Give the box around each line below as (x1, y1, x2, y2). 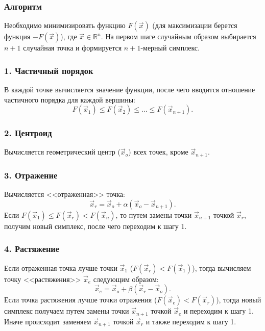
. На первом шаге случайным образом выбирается (101, 31, 256, 42)
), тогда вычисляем (192, 262, 251, 273)
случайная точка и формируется (23, 42, 122, 53)
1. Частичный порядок (4, 64, 93, 77)
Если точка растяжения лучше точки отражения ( (4, 294, 157, 305)
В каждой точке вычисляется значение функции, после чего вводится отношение (4, 84, 255, 95)
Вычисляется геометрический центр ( (4, 146, 121, 157)
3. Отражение (4, 168, 58, 181)
